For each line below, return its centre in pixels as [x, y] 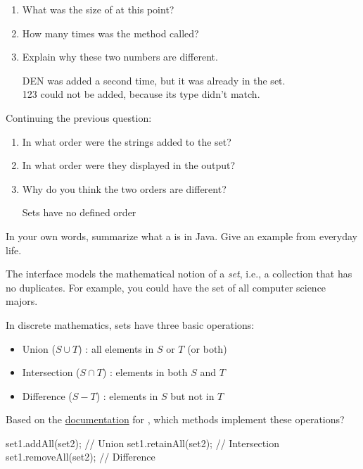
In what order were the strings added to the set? [127, 141]
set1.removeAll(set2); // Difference [81, 457]
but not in [192, 395]
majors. [22, 301]
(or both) [207, 348]
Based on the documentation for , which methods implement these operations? [175, 419]
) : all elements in [116, 348]
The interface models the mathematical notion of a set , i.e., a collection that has [179, 274]
